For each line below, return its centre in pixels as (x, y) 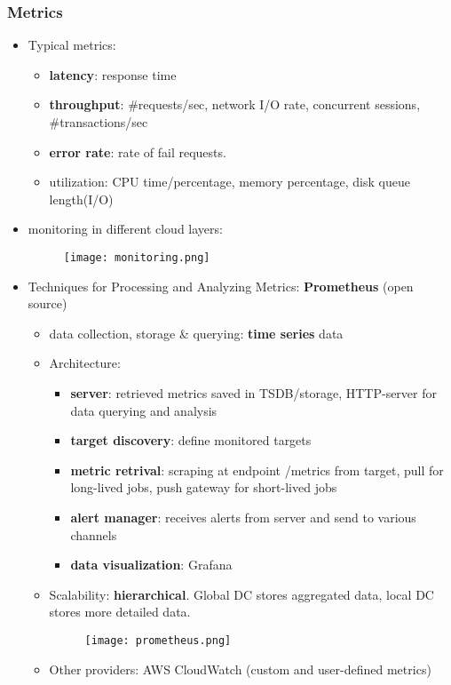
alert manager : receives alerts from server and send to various (243, 517)
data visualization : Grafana (151, 565)
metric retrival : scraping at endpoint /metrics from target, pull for (257, 470)
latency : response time (113, 74)
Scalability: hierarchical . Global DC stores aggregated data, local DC (241, 594)
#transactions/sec (99, 122)
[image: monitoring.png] (137, 257)
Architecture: (85, 363)
